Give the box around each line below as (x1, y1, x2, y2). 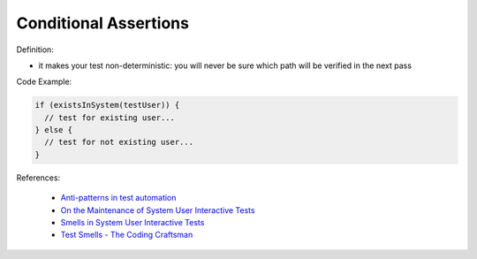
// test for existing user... (44, 112, 176, 123)
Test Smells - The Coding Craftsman (60, 230, 193, 240)
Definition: (16, 44, 55, 55)
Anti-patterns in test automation (60, 193, 177, 203)
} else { (34, 125, 73, 135)
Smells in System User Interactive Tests (60, 217, 205, 228)
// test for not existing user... (44, 137, 194, 148)
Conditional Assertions (16, 13, 190, 33)
